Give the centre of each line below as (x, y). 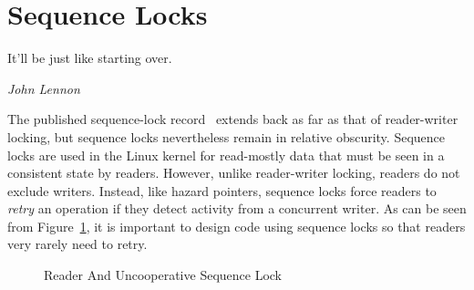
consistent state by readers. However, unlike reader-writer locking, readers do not (234, 173)
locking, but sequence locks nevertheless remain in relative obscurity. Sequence (227, 136)
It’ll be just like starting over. (90, 58)
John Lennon (44, 88)
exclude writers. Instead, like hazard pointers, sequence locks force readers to (222, 190)
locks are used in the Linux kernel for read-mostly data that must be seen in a (226, 155)
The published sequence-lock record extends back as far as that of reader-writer (233, 119)
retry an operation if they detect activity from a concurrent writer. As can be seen (237, 208)
